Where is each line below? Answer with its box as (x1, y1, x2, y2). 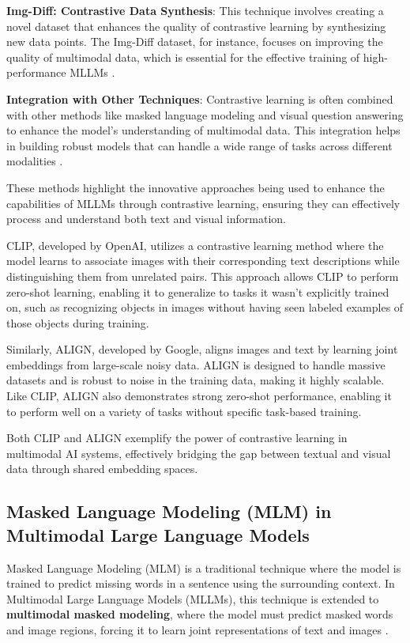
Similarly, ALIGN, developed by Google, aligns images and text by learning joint (6, 341, 398, 357)
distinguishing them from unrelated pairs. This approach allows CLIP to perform (6, 267, 399, 284)
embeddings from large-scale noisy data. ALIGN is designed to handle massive (6, 356, 386, 373)
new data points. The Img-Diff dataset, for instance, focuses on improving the (6, 33, 383, 50)
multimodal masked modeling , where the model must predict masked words (6, 606, 393, 622)
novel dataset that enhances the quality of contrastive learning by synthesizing (6, 17, 386, 34)
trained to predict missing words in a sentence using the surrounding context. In (6, 575, 395, 592)
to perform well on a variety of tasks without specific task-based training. (6, 403, 362, 419)
